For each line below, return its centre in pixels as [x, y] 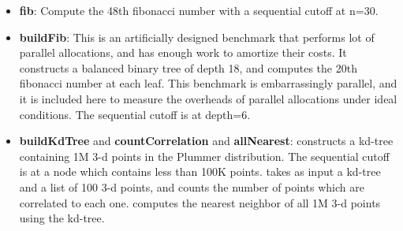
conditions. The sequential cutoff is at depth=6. [135, 114]
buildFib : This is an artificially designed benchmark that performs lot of [197, 37]
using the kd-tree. [62, 218]
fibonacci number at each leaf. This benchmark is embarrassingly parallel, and [208, 83]
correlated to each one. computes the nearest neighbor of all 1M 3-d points [200, 202]
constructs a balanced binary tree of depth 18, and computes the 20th [188, 67]
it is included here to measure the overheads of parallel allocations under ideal [208, 98]
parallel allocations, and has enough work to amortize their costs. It [183, 52]
